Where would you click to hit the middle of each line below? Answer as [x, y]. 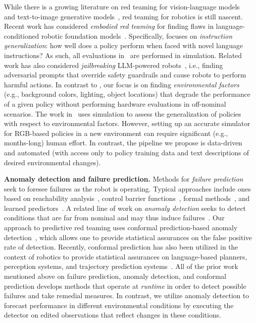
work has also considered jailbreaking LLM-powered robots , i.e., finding [113, 65]
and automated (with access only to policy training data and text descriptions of [127, 152]
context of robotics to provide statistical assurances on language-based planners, [126, 256]
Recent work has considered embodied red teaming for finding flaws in [109, 26]
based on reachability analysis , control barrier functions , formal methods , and [127, 198]
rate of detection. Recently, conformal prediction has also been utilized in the [121, 247]
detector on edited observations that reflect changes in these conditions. [113, 315]
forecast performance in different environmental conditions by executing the [119, 305]
